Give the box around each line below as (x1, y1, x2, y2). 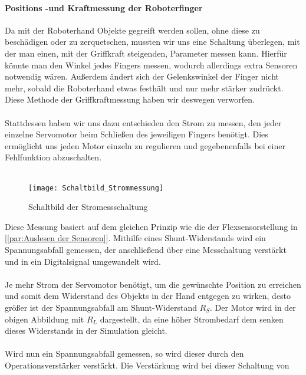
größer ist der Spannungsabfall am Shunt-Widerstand (5, 301, 197, 313)
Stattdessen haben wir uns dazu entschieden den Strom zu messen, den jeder (5, 116, 282, 129)
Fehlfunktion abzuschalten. (5, 151, 102, 163)
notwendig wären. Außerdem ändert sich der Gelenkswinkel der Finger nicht (5, 70, 279, 83)
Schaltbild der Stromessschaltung (28, 200, 148, 213)
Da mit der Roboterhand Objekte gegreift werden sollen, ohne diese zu (5, 24, 260, 36)
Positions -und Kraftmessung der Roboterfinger (5, 1, 203, 14)
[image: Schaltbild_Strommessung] (28, 183, 164, 192)
